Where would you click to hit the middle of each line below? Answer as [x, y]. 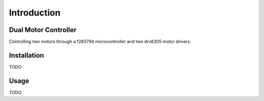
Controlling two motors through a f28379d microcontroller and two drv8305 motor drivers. [100, 42]
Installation [26, 55]
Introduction [35, 13]
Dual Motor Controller [43, 30]
